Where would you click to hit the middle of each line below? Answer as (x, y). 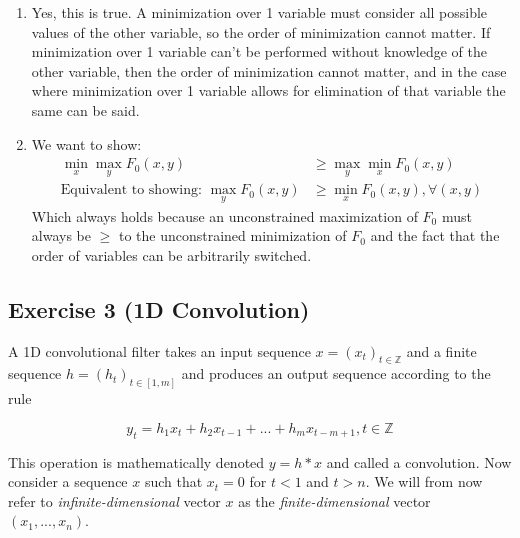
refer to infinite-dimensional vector (114, 500)
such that (173, 481)
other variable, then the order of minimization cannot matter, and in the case (269, 70)
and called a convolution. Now (419, 461)
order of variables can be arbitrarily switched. (171, 254)
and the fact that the (435, 235)
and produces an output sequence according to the (336, 373)
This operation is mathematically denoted (136, 461)
